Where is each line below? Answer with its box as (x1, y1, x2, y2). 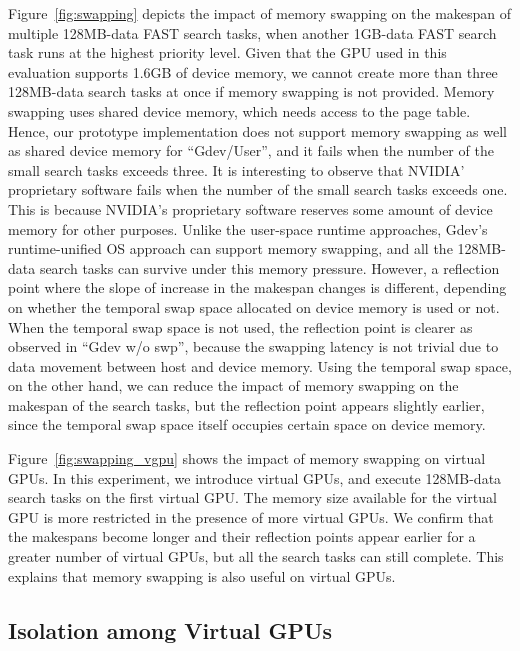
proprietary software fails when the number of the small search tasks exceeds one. (8, 179, 508, 200)
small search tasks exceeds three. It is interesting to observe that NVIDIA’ (8, 159, 465, 180)
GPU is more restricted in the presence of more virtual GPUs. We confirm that (8, 506, 494, 527)
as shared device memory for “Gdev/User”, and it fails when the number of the (8, 140, 494, 161)
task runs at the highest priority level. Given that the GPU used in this (8, 42, 447, 63)
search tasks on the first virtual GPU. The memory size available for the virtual (8, 487, 497, 508)
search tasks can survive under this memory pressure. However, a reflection (39, 257, 500, 278)
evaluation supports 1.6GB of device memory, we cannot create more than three (8, 61, 498, 82)
